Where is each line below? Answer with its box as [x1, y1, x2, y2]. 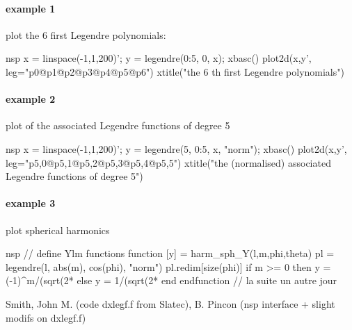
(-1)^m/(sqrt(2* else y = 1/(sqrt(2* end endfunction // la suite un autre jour [6, 273, 337, 288]
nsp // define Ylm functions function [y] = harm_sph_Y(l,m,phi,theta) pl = [6, 246, 335, 261]
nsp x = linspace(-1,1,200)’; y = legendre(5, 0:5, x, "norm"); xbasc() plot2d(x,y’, [6, 141, 347, 156]
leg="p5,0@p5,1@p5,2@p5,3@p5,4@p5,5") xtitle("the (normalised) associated [6, 155, 331, 170]
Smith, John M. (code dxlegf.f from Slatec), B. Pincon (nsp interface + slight [6, 296, 335, 311]
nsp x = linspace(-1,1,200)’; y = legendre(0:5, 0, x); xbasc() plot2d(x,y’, [6, 51, 312, 65]
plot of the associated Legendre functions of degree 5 [6, 118, 230, 133]
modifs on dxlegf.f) [6, 310, 86, 324]
